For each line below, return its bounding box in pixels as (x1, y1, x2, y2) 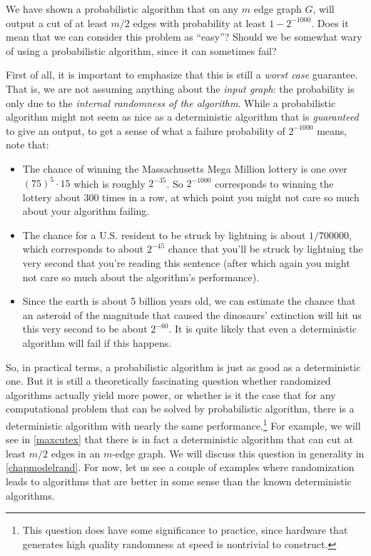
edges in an (51, 445, 101, 460)
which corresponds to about (22, 241, 144, 256)
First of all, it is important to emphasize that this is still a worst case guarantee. (6, 67, 358, 82)
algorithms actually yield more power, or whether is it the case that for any (6, 387, 336, 402)
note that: (6, 137, 49, 152)
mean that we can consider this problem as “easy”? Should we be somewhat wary (6, 29, 362, 44)
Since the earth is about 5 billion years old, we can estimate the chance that (22, 293, 356, 308)
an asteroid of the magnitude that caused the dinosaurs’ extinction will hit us (22, 307, 362, 322)
